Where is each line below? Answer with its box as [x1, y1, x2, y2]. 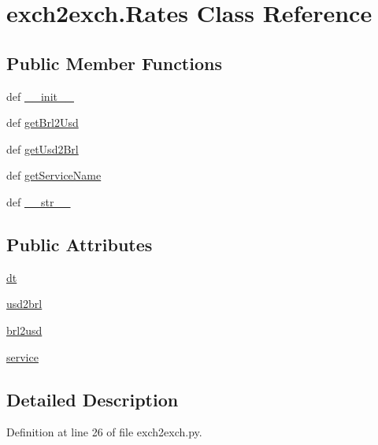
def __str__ [6, 193, 71, 210]
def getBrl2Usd [6, 114, 79, 131]
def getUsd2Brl [6, 140, 79, 157]
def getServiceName [6, 167, 102, 184]
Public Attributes [6, 232, 153, 256]
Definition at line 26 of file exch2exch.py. [6, 424, 202, 440]
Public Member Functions [6, 50, 222, 75]
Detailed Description [6, 387, 179, 411]
